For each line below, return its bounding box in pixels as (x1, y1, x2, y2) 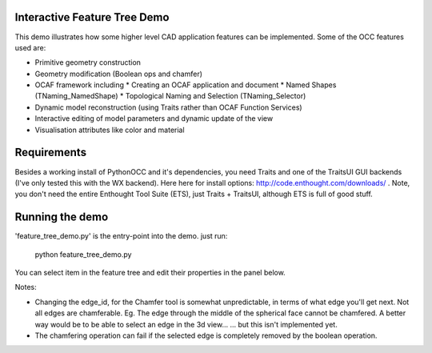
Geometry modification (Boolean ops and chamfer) (34, 69, 203, 78)
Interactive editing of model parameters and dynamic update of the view (34, 114, 274, 123)
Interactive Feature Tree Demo (14, 10, 170, 24)
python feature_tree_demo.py (34, 249, 132, 259)
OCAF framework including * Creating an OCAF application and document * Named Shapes (34, 80, 337, 90)
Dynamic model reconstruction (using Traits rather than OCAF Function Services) (34, 102, 303, 112)
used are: (14, 42, 46, 52)
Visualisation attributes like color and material (34, 125, 185, 134)
